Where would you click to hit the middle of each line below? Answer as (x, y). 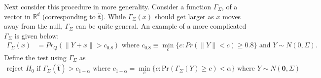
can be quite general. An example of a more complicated (161, 26)
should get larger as (184, 16)
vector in (17, 16)
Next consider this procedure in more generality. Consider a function (108, 6)
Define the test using (35, 57)
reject (15, 69)
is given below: (37, 35)
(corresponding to (69, 16)
